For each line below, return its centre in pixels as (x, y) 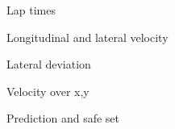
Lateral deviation (49, 64)
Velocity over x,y (48, 91)
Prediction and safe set (63, 118)
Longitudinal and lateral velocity (87, 37)
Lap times (31, 10)
